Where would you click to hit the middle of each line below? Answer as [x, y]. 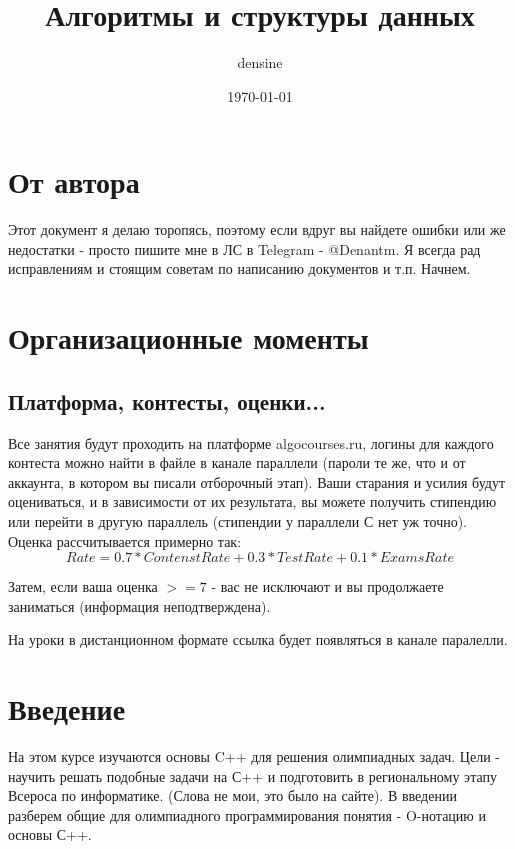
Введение [67, 708]
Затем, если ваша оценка [83, 586]
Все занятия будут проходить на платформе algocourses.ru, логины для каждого [251, 442]
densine [260, 62]
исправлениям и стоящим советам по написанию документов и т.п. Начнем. [239, 268]
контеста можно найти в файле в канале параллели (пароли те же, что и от [237, 462]
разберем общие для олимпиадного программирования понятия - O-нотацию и [247, 814]
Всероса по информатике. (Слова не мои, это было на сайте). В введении [232, 795]
